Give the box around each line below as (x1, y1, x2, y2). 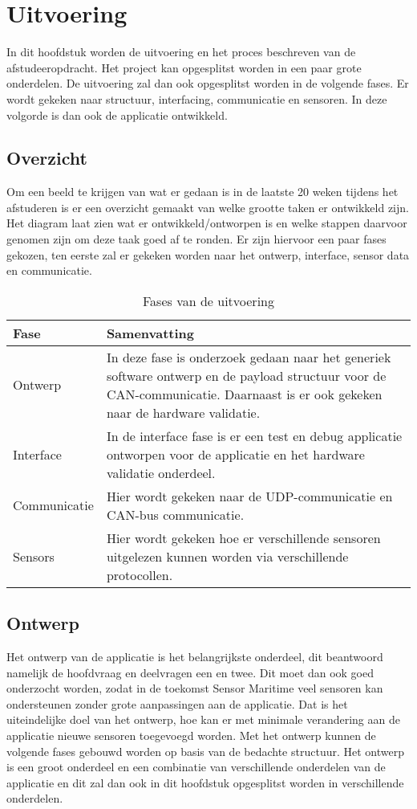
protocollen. (106, 565, 173, 584)
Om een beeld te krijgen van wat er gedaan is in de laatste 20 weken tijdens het (6, 183, 399, 200)
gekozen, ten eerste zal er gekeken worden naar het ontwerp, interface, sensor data (6, 246, 410, 263)
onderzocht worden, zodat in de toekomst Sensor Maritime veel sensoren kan (6, 680, 383, 697)
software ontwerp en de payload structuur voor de (106, 366, 387, 385)
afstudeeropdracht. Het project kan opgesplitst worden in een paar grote (6, 59, 362, 76)
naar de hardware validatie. (106, 402, 261, 422)
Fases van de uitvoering (142, 291, 274, 310)
